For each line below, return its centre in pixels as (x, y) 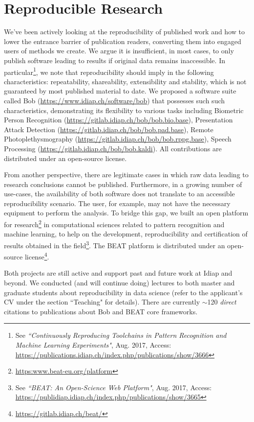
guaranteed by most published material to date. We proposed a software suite (120, 91)
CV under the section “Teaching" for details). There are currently (102, 302)
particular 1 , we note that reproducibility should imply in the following (109, 71)
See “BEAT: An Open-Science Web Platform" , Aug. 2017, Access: (114, 387)
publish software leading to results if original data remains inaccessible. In (115, 60)
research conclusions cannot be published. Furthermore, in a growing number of (123, 184)
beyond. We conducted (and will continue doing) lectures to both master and (119, 282)
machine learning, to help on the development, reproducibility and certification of (126, 234)
